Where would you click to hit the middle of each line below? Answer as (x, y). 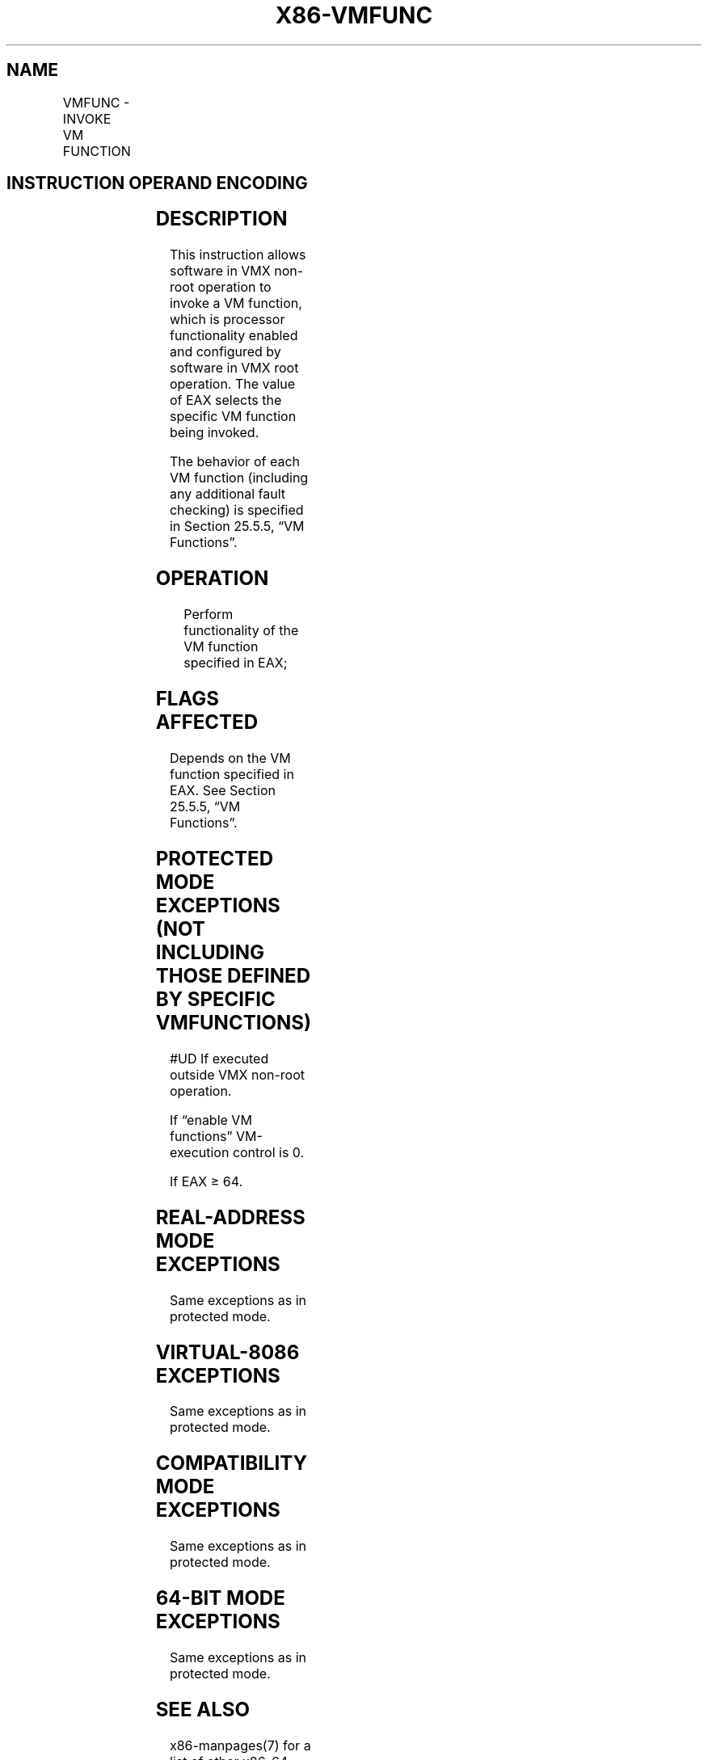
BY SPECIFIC (215, 999)
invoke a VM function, (236, 303)
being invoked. (214, 433)
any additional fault (228, 494)
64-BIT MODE (220, 1598)
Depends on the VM (230, 758)
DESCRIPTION (221, 219)
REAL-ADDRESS (230, 1217)
